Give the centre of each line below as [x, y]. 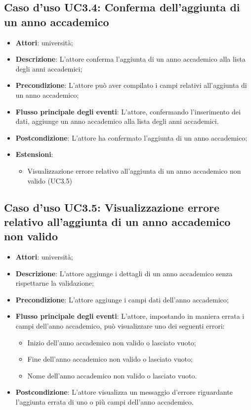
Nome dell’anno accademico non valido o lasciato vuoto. [112, 375]
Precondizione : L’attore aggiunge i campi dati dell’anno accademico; [122, 299]
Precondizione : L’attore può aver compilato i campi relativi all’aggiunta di [131, 85]
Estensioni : [34, 154]
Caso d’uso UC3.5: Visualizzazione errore [112, 207]
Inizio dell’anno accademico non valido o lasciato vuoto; [112, 342]
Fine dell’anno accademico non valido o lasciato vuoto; [110, 359]
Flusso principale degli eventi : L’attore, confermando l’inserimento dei [128, 111]
